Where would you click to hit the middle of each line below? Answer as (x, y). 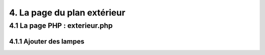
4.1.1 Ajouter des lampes (47, 41)
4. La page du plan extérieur (67, 13)
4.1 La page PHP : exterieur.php (61, 26)
